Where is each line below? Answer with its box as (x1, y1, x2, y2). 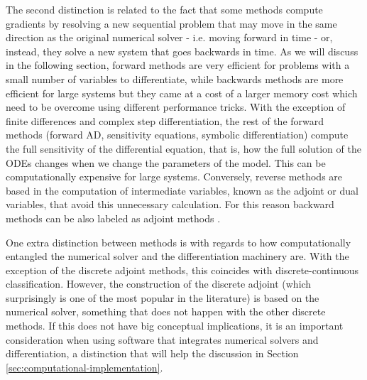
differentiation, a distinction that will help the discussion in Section (6, 346, 299, 361)
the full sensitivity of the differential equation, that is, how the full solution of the (6, 141, 361, 156)
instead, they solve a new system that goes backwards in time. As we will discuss (6, 43, 358, 58)
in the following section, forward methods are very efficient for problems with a (6, 58, 350, 72)
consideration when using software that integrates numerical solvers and (6, 332, 319, 347)
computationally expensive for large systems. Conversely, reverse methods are (6, 169, 343, 184)
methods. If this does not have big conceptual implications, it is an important (6, 318, 344, 333)
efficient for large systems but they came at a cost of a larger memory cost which (6, 85, 358, 100)
